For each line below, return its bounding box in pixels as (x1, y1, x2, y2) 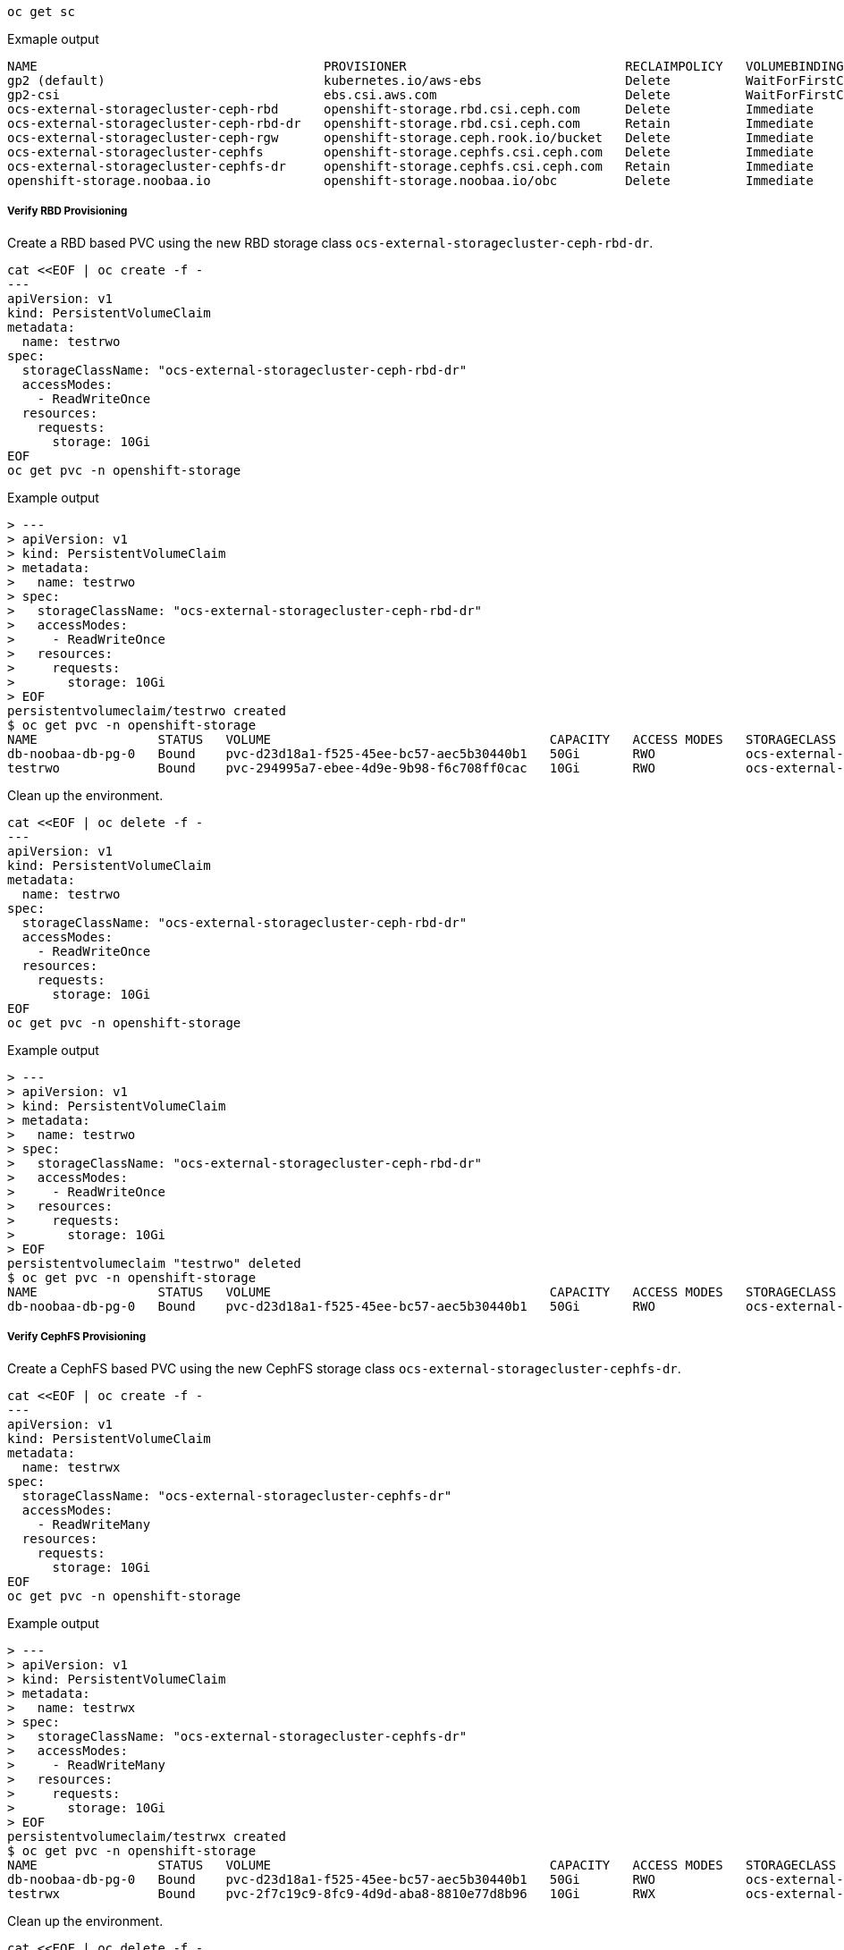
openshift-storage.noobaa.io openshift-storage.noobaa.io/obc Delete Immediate (7, 173, 814, 188)
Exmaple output (7, 31, 99, 46)
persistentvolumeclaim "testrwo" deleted (7, 1255, 301, 1270)
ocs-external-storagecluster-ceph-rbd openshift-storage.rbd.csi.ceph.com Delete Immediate (7, 102, 814, 116)
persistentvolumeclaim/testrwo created (7, 703, 286, 718)
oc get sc (7, 4, 75, 19)
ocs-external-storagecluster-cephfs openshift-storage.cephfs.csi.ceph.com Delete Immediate (7, 145, 814, 159)
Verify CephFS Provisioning (7, 1330, 147, 1344)
